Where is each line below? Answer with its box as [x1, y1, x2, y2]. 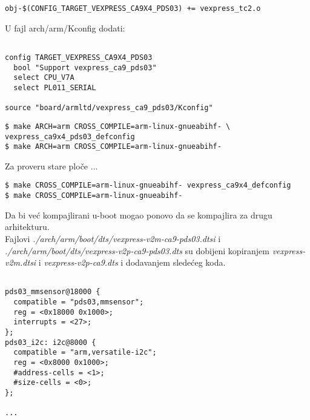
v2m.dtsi [5, 256, 36, 269]
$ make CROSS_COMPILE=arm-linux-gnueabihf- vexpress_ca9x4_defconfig [5, 181, 291, 190]
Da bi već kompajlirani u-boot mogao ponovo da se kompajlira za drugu [5, 208, 272, 221]
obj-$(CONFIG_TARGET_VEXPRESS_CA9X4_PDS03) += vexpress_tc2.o [5, 4, 261, 13]
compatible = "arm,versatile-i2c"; [13, 348, 157, 357]
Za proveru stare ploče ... [5, 159, 98, 172]
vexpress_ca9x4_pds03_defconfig [5, 132, 135, 141]
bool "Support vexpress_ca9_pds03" [13, 63, 157, 72]
